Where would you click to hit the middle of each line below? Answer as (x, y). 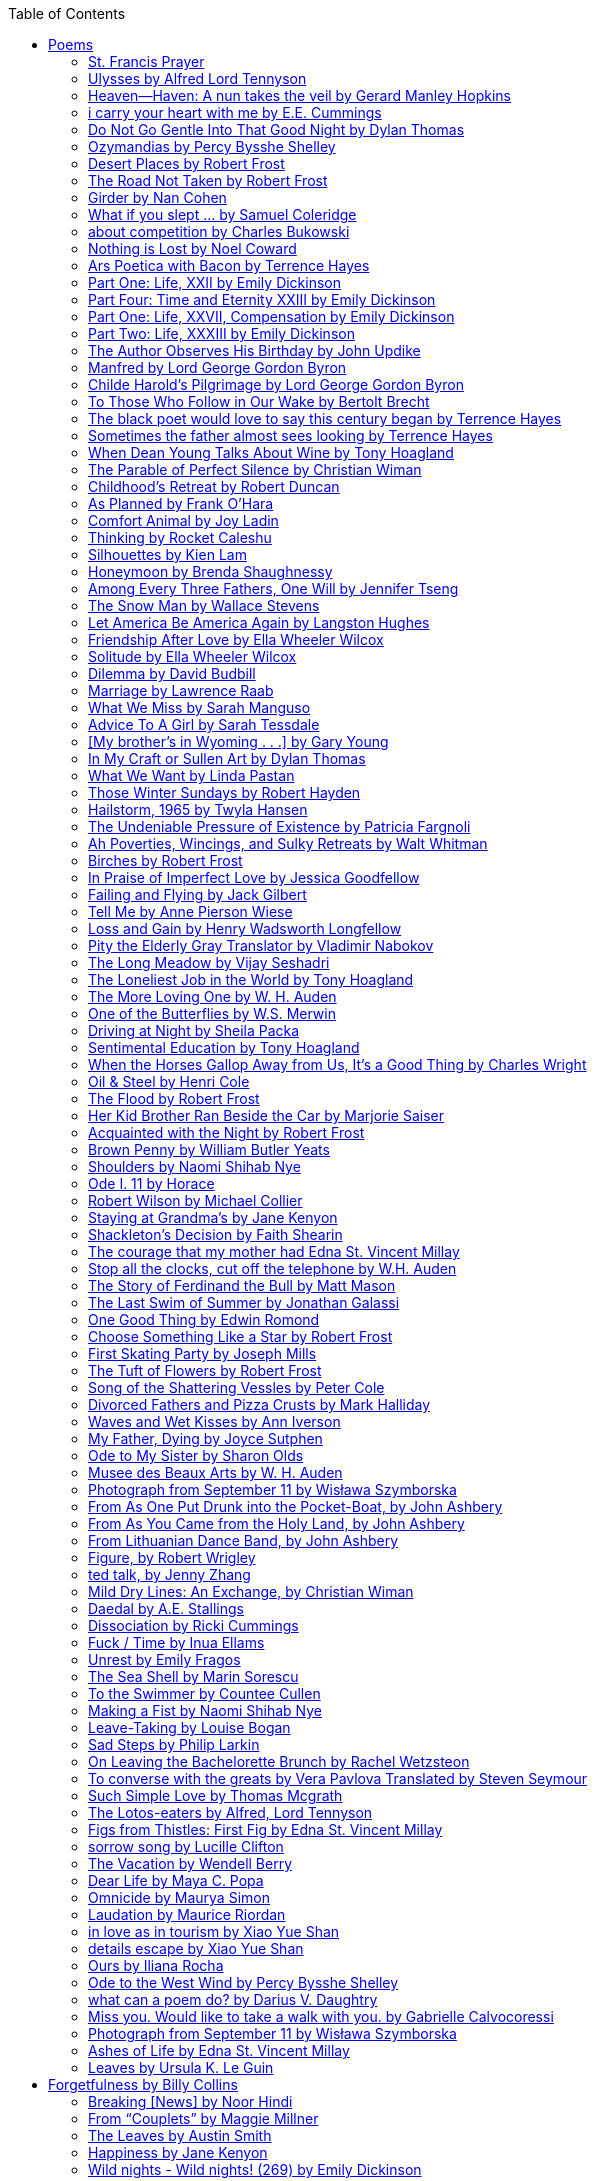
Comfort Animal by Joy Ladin (183, 520)
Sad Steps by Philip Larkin (174, 1744)
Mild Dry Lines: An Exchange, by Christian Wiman (251, 1591)
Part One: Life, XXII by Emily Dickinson (215, 282)
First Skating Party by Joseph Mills (202, 1353)
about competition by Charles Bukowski (219, 231)
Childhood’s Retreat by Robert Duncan (214, 486)
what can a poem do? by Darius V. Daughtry (233, 1999)
